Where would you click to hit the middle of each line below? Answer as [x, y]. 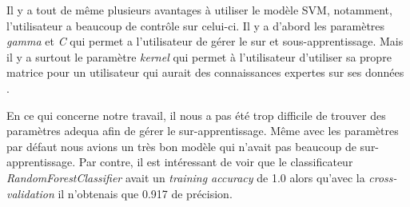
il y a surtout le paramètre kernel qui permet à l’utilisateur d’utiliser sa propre [199, 56]
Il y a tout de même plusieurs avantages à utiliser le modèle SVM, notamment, [199, 10]
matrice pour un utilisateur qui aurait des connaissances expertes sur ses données [205, 72]
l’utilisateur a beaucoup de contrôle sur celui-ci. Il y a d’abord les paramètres [196, 25]
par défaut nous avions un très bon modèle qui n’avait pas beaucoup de [181, 146]
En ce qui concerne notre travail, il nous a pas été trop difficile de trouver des [196, 115]
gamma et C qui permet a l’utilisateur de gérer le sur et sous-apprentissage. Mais [205, 41]
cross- [383, 177]
